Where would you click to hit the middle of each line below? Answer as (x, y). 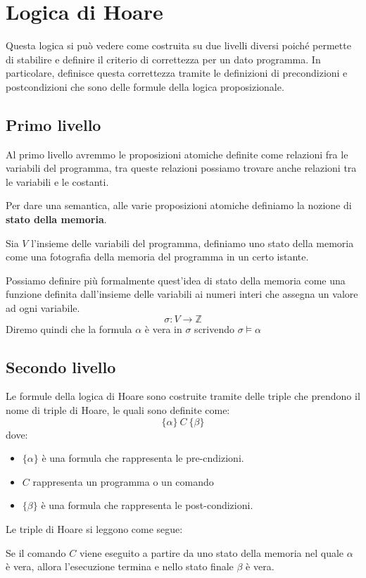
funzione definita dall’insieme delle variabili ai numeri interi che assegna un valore (182, 294)
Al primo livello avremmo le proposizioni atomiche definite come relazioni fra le (177, 154)
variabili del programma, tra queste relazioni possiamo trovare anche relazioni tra (181, 168)
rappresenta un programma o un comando (123, 481)
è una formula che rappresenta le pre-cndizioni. (143, 458)
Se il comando (36, 552)
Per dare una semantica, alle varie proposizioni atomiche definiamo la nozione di (179, 205)
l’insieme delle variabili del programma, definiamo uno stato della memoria (193, 243)
